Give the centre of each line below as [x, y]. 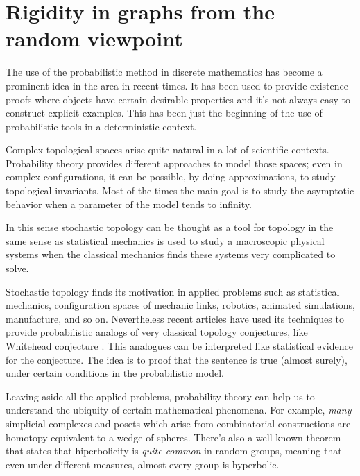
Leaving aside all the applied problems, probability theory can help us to [160, 396]
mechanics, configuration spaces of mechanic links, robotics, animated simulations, [180, 305]
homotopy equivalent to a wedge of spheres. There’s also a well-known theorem [173, 437]
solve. [17, 268]
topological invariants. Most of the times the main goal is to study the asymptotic [180, 190]
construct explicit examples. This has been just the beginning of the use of [164, 113]
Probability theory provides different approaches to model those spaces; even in [174, 163]
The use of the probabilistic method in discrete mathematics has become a [164, 72]
